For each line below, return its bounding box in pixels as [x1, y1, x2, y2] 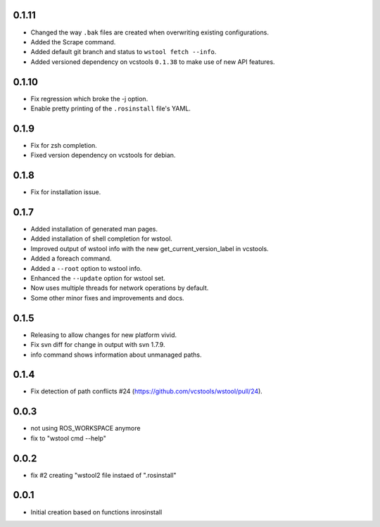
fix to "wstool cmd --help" [30, 433, 107, 443]
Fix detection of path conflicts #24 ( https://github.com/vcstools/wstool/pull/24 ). [30, 387, 263, 395]
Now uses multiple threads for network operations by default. [30, 284, 209, 292]
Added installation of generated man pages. [30, 225, 158, 234]
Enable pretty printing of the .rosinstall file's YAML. [30, 104, 191, 113]
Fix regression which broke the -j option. [30, 94, 148, 103]
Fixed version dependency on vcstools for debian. [30, 151, 176, 160]
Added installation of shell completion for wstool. [30, 234, 172, 243]
